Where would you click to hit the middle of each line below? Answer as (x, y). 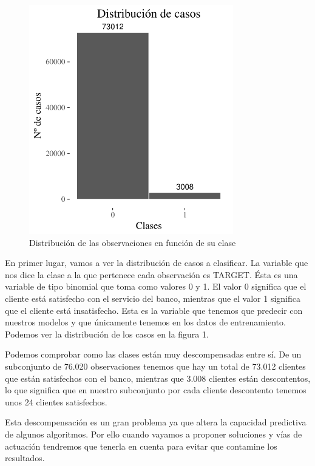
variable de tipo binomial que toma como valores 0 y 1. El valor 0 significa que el (156, 286)
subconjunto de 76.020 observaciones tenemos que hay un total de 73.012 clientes (155, 366)
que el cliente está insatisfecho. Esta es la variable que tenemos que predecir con (154, 310)
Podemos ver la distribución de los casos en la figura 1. (107, 334)
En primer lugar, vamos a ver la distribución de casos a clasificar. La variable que (157, 263)
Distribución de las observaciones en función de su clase (133, 242)
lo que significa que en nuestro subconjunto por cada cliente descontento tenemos (156, 390)
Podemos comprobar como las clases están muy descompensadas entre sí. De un (153, 354)
